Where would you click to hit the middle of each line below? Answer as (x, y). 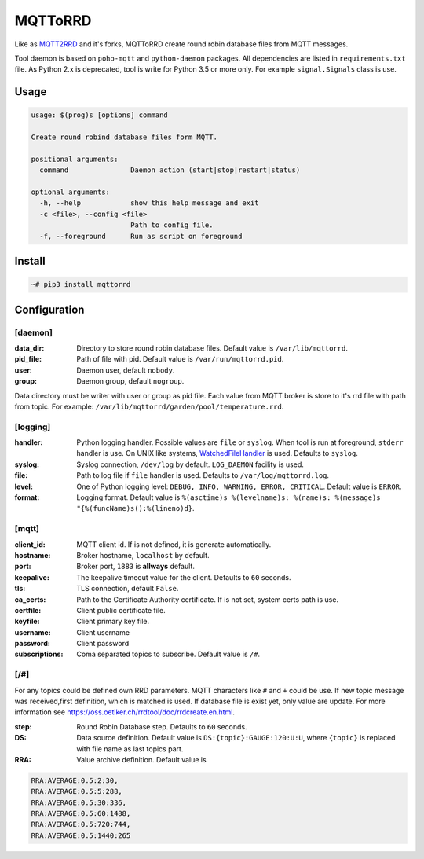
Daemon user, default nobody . (126, 370)
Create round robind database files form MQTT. (124, 137)
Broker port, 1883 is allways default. (136, 567)
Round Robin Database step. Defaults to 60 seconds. (162, 726)
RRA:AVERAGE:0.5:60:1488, (81, 814)
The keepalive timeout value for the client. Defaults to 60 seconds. (184, 577)
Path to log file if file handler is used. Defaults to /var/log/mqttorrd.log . (203, 475)
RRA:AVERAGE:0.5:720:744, (81, 824)
